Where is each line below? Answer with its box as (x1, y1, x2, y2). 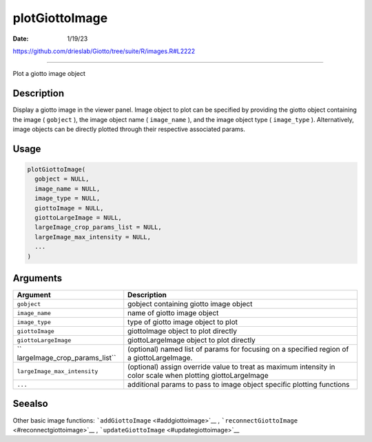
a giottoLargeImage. (127, 353, 193, 363)
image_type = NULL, (34, 194, 101, 203)
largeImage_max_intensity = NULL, (34, 233, 152, 241)
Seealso (12, 398, 48, 410)
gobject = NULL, (34, 175, 90, 183)
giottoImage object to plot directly (127, 326, 238, 336)
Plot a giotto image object (12, 70, 86, 78)
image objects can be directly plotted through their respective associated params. (12, 125, 246, 134)
